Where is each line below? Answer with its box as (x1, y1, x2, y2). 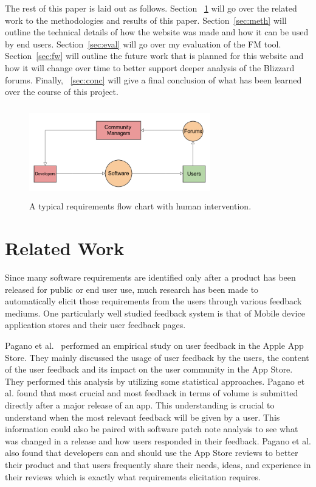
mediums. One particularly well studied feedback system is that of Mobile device (5, 306, 305, 319)
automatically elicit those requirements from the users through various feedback (5, 295, 302, 307)
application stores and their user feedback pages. (5, 318, 186, 331)
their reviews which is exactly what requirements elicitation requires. (5, 470, 261, 483)
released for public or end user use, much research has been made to (5, 282, 259, 295)
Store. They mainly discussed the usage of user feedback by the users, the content (5, 351, 309, 363)
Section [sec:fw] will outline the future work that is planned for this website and (5, 49, 304, 62)
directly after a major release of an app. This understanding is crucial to (5, 399, 275, 411)
